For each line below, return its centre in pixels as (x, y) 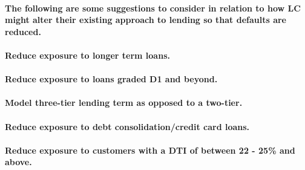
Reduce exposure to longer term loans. (87, 55)
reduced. (23, 31)
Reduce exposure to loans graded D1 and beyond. (111, 79)
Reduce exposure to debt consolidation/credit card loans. (127, 126)
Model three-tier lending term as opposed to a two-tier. (124, 103)
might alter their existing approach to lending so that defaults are (146, 20)
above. (18, 162)
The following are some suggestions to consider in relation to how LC (153, 8)
